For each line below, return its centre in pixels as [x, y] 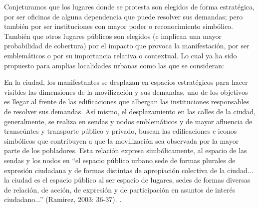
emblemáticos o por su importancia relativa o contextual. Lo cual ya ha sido [121, 55]
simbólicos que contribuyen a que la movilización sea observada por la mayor [122, 140]
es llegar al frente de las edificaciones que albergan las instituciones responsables [127, 102]
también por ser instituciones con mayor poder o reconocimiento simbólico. [119, 26]
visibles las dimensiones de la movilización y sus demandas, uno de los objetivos [126, 92]
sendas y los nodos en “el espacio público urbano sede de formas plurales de [120, 160]
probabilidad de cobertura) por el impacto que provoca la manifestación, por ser [127, 46]
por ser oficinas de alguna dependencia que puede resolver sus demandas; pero [124, 16]
